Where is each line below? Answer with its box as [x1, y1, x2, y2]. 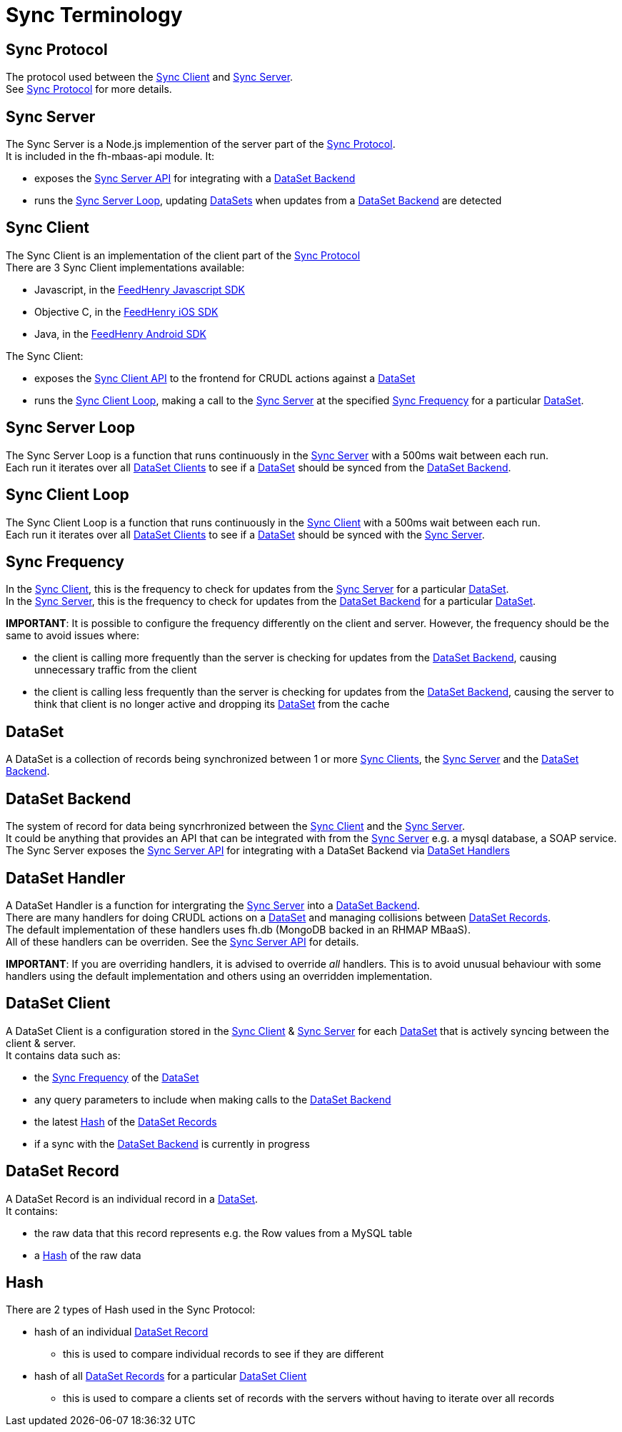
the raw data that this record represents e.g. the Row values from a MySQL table [34, 1226, 413, 1239]
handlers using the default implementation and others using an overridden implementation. [6, 969, 433, 982]
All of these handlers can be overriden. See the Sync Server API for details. [6, 935, 359, 948]
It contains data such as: [6, 1048, 121, 1061]
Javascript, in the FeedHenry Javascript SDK [34, 283, 246, 296]
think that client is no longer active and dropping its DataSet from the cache [34, 698, 390, 711]
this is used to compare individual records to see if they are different [63, 1348, 384, 1361]
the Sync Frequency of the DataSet [34, 1071, 199, 1083]
